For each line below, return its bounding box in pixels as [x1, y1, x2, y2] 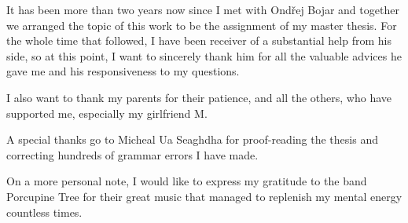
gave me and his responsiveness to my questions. [6, 63, 240, 79]
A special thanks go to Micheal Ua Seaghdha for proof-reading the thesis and [6, 131, 378, 148]
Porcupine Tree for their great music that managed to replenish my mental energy [6, 188, 402, 204]
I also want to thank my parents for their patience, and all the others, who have [6, 89, 391, 105]
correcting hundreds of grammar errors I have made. [6, 146, 259, 163]
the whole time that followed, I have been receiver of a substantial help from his [6, 32, 391, 49]
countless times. [6, 203, 83, 220]
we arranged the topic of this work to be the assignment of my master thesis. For [6, 16, 397, 33]
